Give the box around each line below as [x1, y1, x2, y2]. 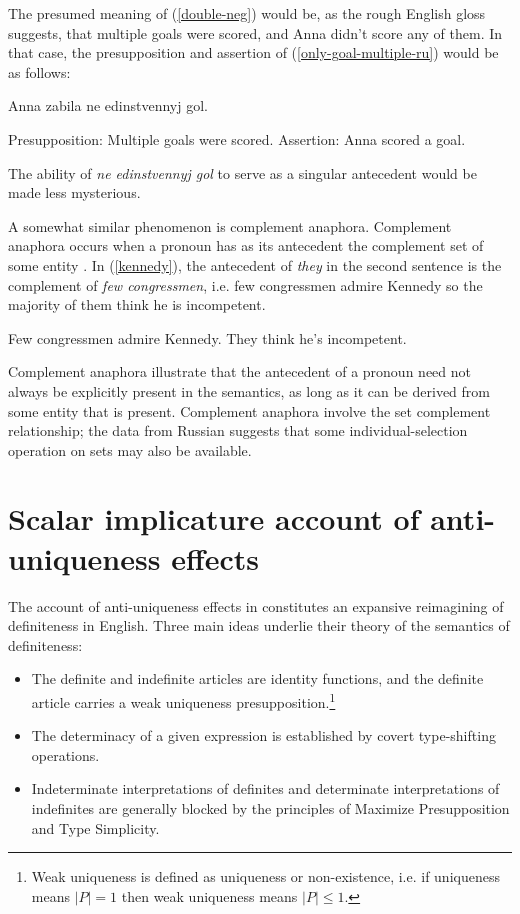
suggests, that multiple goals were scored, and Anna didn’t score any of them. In [8, 22, 503, 43]
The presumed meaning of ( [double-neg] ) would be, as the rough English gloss [8, 3, 486, 23]
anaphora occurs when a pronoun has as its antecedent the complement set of [8, 235, 484, 256]
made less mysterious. [8, 182, 141, 203]
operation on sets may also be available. [8, 439, 252, 460]
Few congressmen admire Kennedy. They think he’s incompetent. [8, 327, 407, 348]
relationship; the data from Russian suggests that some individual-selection [8, 420, 468, 441]
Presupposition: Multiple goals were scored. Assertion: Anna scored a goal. [8, 128, 466, 149]
